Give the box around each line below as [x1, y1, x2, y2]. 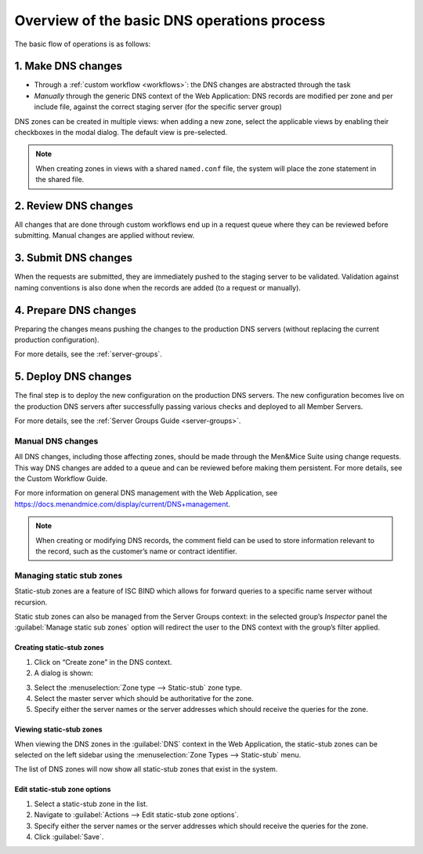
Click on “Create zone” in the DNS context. [34, 657, 172, 666]
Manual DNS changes [14, 436, 99, 447]
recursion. [14, 597, 48, 607]
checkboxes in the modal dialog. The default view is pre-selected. [14, 128, 227, 137]
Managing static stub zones [14, 570, 123, 581]
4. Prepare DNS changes [14, 303, 137, 317]
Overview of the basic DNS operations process [14, 12, 326, 29]
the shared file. [35, 175, 85, 184]
